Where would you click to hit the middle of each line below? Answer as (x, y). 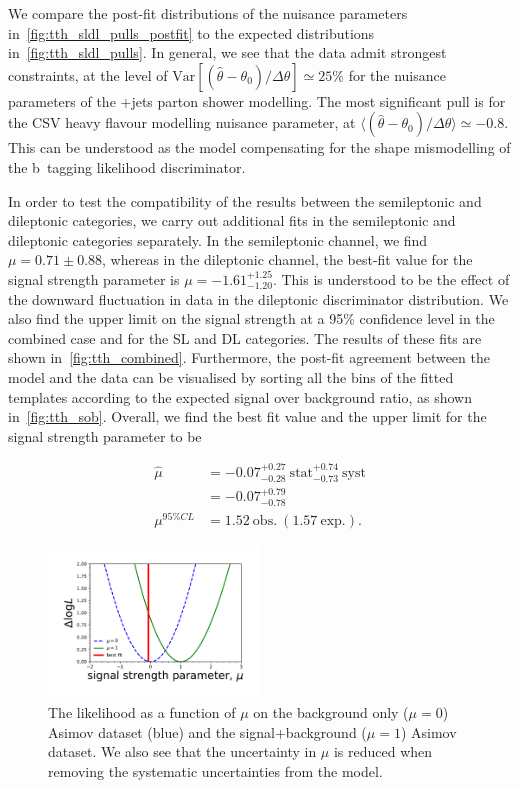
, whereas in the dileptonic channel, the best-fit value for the (287, 259)
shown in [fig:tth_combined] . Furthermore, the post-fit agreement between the (249, 357)
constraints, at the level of (88, 74)
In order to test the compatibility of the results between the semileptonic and (245, 200)
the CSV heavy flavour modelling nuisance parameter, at (182, 122)
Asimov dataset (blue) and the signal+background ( (207, 731)
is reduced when (383, 751)
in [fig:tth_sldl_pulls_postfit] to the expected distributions (191, 32)
